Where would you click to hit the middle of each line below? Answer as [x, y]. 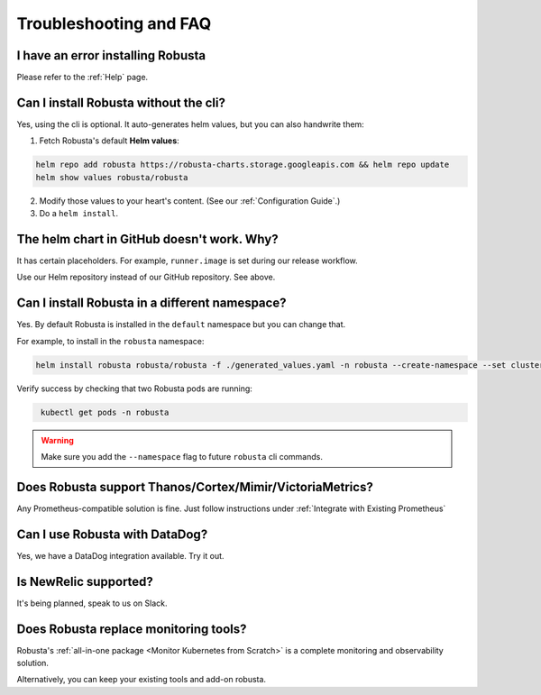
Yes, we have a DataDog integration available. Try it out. [120, 555]
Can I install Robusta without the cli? [121, 102]
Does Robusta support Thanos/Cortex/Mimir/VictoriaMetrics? [195, 487]
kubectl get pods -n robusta [105, 412]
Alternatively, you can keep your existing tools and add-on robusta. [141, 680]
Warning [57, 440]
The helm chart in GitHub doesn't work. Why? [147, 239]
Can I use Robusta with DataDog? [112, 534]
